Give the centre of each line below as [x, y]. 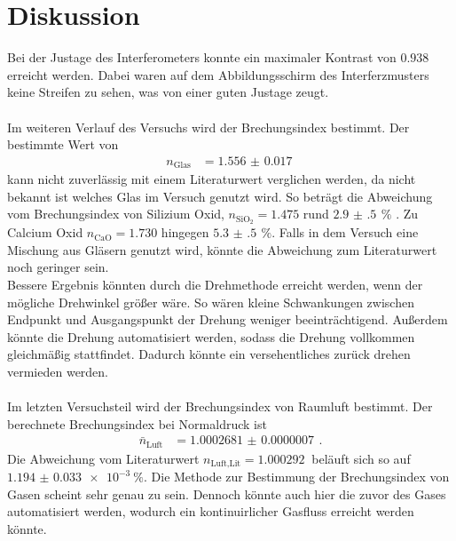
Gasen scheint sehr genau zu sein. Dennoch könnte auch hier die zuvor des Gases [227, 493]
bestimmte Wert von [63, 144]
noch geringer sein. [58, 267]
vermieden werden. [58, 371]
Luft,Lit [226, 464]
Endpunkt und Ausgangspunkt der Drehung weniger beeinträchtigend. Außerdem [228, 319]
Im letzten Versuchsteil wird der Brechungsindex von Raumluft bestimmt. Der [220, 406]
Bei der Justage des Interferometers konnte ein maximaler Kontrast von [202, 57]
